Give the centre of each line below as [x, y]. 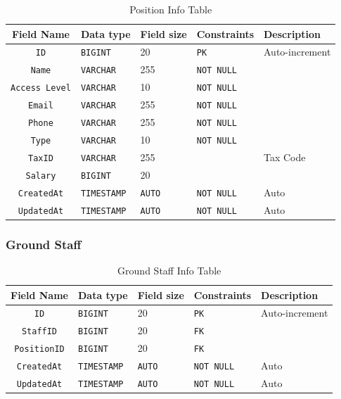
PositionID [39, 349]
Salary [41, 176]
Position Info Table [171, 9]
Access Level [41, 88]
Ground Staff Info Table [169, 270]
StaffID [39, 332]
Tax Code [285, 157]
